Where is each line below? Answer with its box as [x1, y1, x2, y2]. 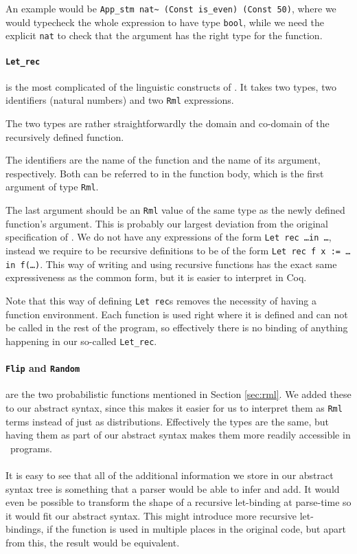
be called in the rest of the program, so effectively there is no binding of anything [5, 320, 348, 335]
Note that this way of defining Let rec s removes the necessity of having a [5, 293, 317, 307]
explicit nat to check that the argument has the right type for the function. [5, 28, 323, 43]
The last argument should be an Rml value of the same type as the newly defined [5, 203, 345, 217]
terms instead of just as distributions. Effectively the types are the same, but [5, 414, 330, 428]
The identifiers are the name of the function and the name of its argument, [5, 153, 321, 167]
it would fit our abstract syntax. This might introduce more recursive [5, 508, 297, 522]
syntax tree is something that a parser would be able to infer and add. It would [5, 481, 340, 496]
